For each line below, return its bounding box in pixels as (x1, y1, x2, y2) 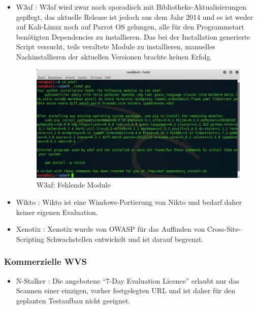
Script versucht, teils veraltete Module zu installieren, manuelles (16, 41, 215, 52)
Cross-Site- (207, 224, 241, 234)
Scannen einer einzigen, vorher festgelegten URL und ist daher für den (16, 285, 236, 296)
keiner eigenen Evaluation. (16, 206, 98, 217)
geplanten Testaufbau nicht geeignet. (16, 295, 131, 305)
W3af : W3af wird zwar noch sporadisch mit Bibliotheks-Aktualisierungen (16, 2, 246, 12)
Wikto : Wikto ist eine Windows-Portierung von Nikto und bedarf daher (16, 196, 242, 207)
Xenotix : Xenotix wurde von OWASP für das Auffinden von (16, 224, 205, 234)
